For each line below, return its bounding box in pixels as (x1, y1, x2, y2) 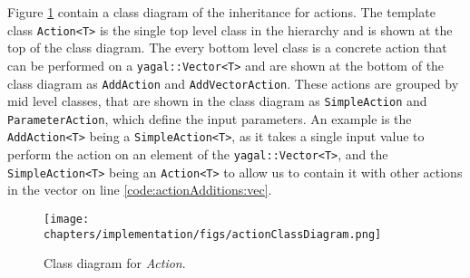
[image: (44, 213, 90, 226)
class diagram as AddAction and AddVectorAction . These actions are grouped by (7, 73, 459, 92)
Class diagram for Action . (44, 254, 186, 273)
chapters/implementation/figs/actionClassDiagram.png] (44, 227, 382, 241)
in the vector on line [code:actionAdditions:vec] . (7, 180, 272, 199)
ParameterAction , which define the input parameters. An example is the (7, 109, 412, 128)
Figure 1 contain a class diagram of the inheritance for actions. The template (7, 3, 436, 21)
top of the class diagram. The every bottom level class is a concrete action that (7, 38, 447, 57)
